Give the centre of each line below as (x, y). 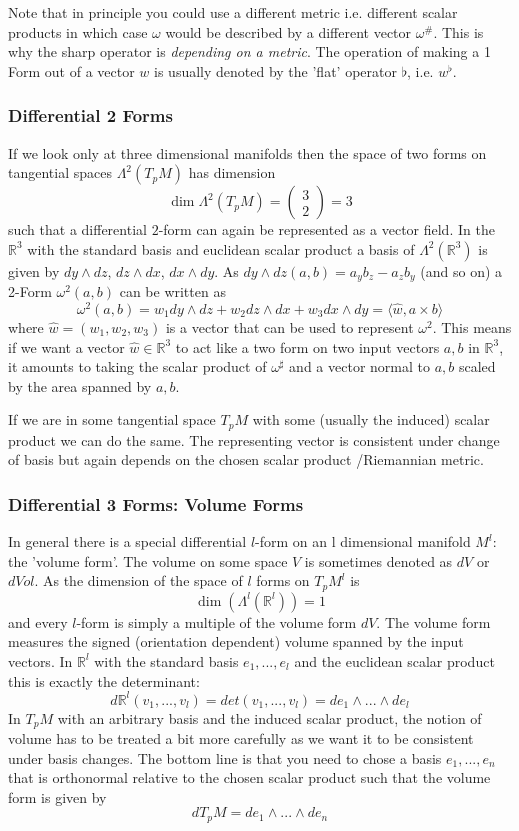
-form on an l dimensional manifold (363, 541)
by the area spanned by (80, 385)
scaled (477, 366)
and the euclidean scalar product (394, 660)
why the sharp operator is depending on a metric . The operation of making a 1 (249, 51)
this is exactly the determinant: (104, 680)
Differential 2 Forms (90, 115)
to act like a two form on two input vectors (307, 346)
